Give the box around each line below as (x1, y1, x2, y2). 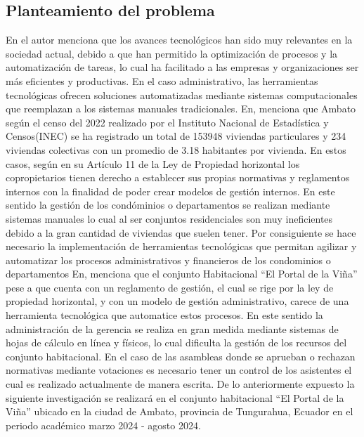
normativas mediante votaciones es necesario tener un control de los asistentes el (6, 363, 352, 377)
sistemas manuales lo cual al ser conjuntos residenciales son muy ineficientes (6, 211, 333, 226)
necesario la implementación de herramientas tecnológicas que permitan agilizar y (6, 239, 357, 254)
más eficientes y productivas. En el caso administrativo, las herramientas (6, 73, 318, 88)
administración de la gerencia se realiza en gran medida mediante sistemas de (6, 321, 339, 336)
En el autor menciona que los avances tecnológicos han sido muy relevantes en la (6, 32, 353, 47)
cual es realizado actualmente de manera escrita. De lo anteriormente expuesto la (6, 377, 355, 391)
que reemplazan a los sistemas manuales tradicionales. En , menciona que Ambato (6, 101, 356, 116)
